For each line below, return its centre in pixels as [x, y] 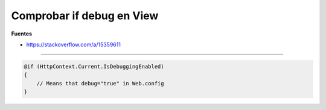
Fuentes [22, 34]
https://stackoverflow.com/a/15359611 [73, 44]
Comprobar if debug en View [85, 16]
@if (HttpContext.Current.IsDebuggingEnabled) [94, 66]
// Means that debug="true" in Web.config [100, 83]
